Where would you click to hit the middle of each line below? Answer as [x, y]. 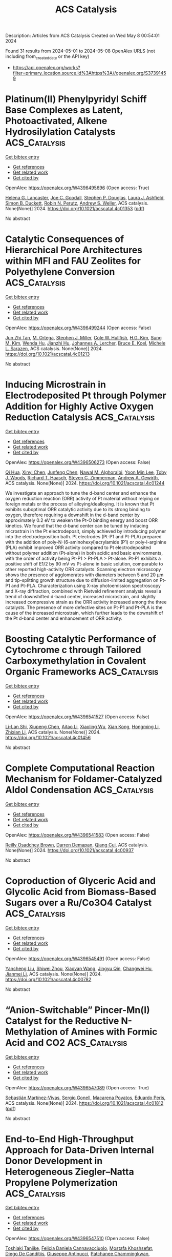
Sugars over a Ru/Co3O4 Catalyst [79, 903]
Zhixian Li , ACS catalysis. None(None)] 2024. [53, 732]
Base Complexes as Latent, [64, 110]
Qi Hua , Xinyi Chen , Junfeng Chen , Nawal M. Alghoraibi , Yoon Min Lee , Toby [86, 472]
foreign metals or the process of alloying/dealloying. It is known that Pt [80, 504]
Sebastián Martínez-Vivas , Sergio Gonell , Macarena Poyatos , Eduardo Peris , [85, 1098]
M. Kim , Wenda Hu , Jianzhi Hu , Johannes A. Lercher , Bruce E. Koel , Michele [85, 343]
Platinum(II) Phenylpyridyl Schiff [76, 99]
